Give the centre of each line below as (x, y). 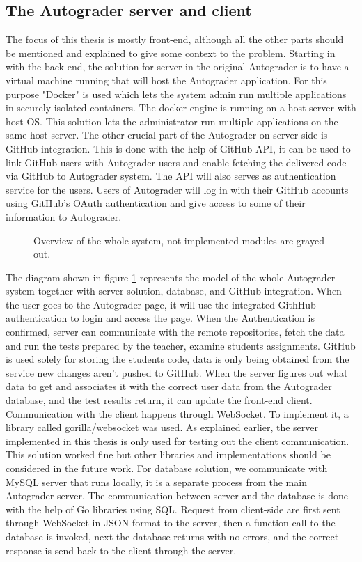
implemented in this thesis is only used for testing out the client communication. (178, 440)
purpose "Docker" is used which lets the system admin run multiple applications (176, 94)
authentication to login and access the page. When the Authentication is (160, 318)
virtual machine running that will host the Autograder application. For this (166, 80)
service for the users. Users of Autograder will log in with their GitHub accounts (177, 189)
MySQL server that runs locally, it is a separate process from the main (156, 482)
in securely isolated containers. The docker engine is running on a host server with (181, 108)
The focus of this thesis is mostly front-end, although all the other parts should (175, 39)
